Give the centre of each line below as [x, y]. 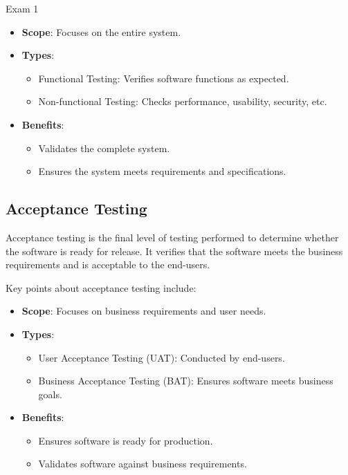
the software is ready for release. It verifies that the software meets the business [174, 251]
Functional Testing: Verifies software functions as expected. [164, 78]
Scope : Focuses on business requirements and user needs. [144, 311]
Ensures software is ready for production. [126, 440]
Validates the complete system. [104, 148]
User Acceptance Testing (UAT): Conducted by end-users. [162, 357]
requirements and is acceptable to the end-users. [108, 264]
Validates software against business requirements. [143, 464]
